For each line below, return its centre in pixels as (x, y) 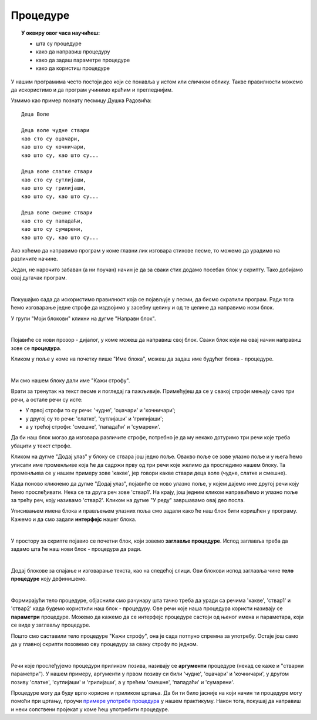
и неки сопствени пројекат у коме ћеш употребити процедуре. (90, 709)
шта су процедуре (59, 43)
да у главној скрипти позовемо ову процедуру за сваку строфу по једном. (104, 644)
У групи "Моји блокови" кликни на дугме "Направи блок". (83, 318)
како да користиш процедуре (73, 68)
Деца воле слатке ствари (57, 171)
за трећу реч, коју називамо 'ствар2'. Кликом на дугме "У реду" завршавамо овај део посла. (128, 500)
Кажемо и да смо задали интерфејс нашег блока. (74, 519)
